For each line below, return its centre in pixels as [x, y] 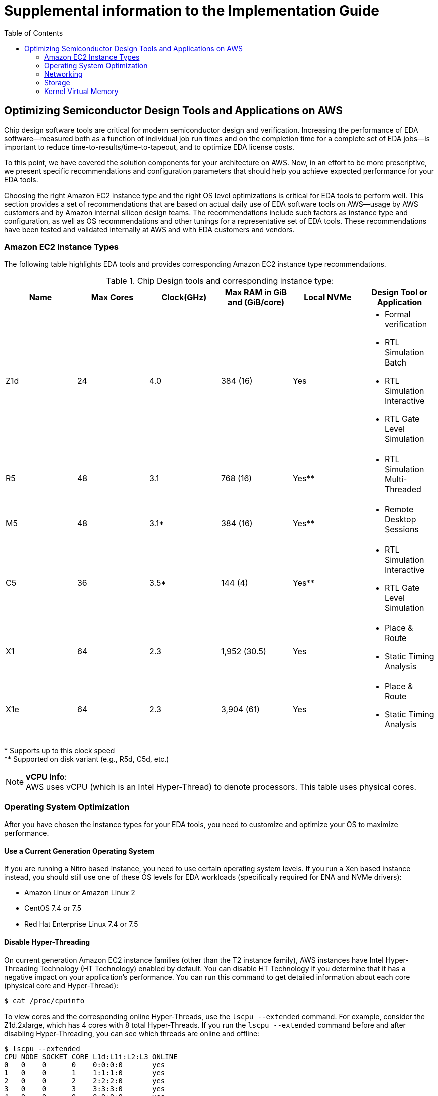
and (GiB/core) [256, 302]
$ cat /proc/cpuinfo [44, 1001]
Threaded [403, 489]
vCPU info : [46, 777]
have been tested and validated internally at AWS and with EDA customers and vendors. [149, 229]
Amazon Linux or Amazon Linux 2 [80, 893]
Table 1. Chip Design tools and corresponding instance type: [220, 281]
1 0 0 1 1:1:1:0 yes [85, 1073]
